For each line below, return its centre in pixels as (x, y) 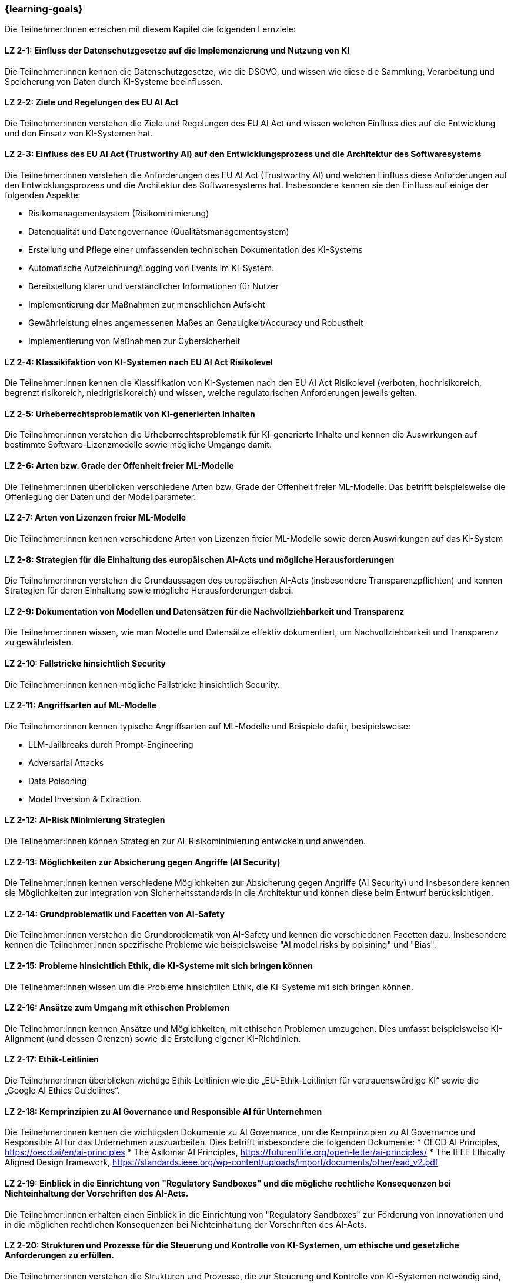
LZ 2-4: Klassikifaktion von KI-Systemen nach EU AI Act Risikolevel (139, 362)
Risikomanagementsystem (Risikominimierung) (119, 214)
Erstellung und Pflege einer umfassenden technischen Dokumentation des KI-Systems (196, 250)
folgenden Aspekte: (43, 195)
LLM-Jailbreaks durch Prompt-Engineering (111, 744)
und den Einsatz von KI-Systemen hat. (79, 133)
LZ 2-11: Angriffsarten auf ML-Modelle (81, 705)
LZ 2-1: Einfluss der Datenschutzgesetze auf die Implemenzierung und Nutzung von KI (177, 50)
